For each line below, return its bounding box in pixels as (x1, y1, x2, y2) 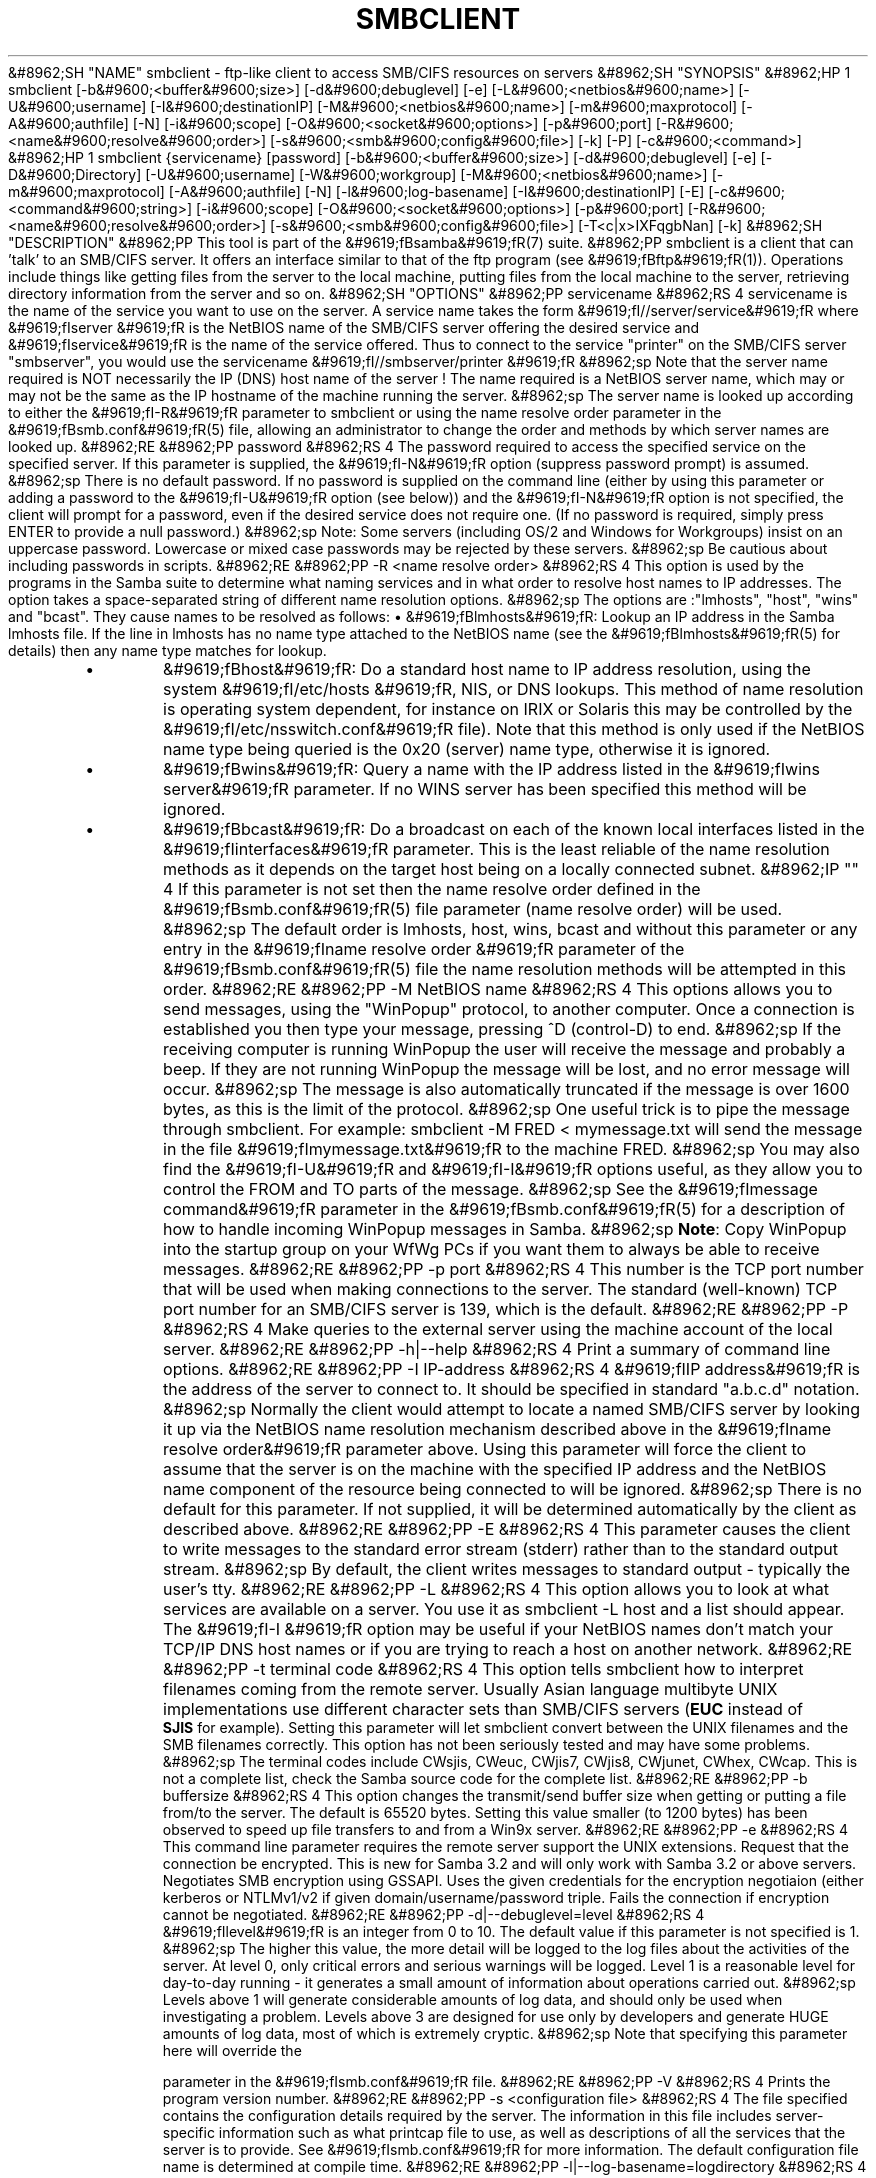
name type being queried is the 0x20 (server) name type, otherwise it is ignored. (163, 738, 771, 759)
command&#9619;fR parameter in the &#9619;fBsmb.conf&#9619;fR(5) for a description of (163, 1198, 846, 1219)
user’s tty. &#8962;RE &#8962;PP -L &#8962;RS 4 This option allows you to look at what (163, 1578, 830, 1599)
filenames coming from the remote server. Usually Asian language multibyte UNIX (163, 1678, 778, 1699)
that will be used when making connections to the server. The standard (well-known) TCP (163, 1278, 838, 1299)
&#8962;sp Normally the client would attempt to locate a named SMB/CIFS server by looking (163, 1398, 861, 1419)
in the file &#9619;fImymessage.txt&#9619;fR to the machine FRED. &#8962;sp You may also (163, 1138, 860, 1159)
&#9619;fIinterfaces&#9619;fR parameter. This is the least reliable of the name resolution (163, 838, 830, 859)
